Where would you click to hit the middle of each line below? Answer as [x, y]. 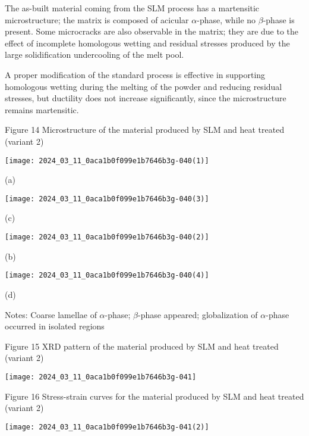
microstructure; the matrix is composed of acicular [97, 19]
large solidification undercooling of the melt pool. [94, 54]
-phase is [279, 19]
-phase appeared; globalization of [198, 314]
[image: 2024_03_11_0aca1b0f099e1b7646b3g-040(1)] [107, 161]
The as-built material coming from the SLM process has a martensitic [132, 8]
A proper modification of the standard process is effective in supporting [135, 74]
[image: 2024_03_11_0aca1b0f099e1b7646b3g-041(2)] [107, 427]
